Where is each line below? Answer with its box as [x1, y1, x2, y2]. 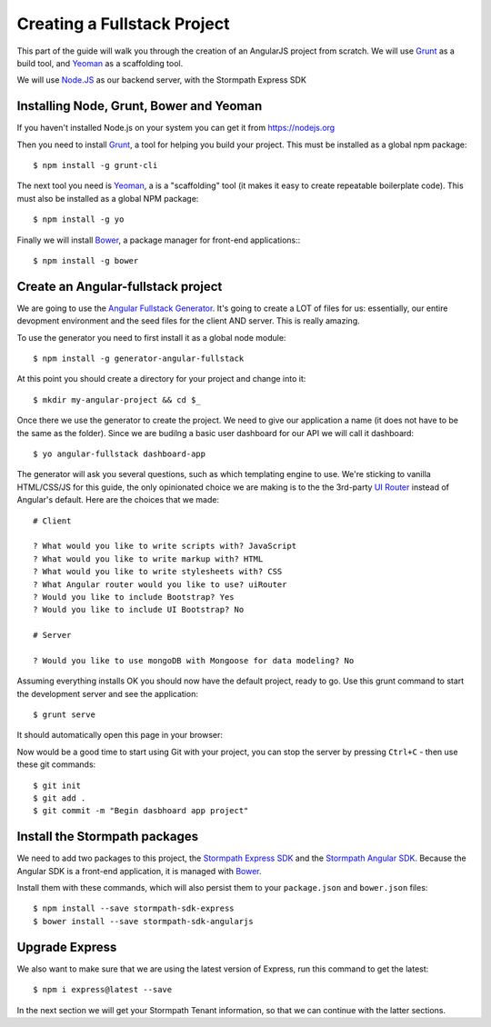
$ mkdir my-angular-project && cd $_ [33, 394, 202, 404]
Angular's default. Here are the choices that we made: [16, 494, 220, 505]
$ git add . [33, 793, 86, 803]
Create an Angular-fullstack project [16, 278, 223, 294]
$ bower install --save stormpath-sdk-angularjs [33, 916, 254, 926]
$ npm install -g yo [33, 214, 125, 224]
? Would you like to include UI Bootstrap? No [33, 604, 245, 615]
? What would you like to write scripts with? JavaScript [33, 541, 297, 552]
